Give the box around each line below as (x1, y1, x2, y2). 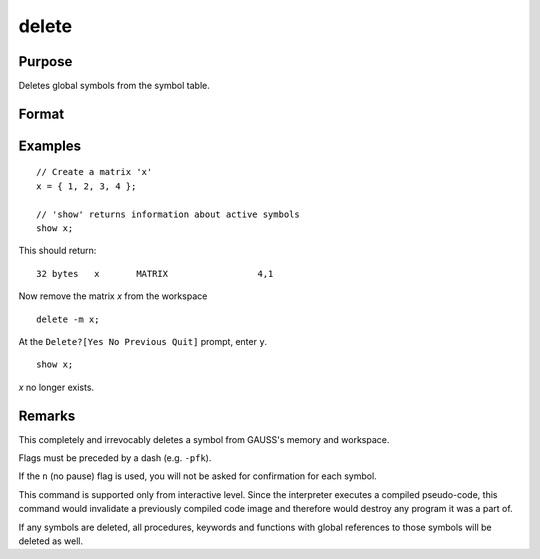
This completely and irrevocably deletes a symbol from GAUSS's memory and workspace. (18, 433, 390, 445)
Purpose (18, 53, 73, 70)
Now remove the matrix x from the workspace (18, 290, 208, 302)
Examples (18, 137, 82, 154)
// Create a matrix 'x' (36, 166, 153, 178)
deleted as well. (18, 535, 84, 547)
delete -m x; (36, 313, 100, 325)
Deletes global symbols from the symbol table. (18, 80, 210, 92)
